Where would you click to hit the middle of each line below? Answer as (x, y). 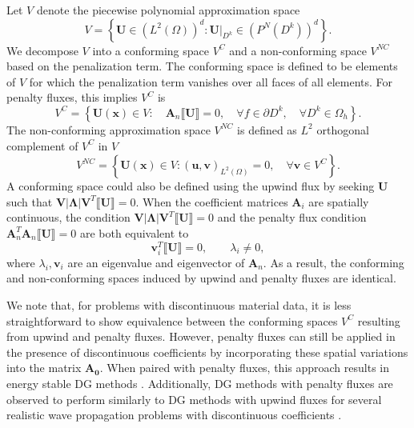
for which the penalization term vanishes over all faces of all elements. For (211, 81)
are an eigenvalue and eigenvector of (156, 262)
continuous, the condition (68, 217)
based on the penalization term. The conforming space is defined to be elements (202, 66)
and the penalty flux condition (292, 217)
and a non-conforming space (298, 50)
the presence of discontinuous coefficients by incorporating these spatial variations (207, 352)
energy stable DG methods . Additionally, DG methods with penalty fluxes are (200, 383)
